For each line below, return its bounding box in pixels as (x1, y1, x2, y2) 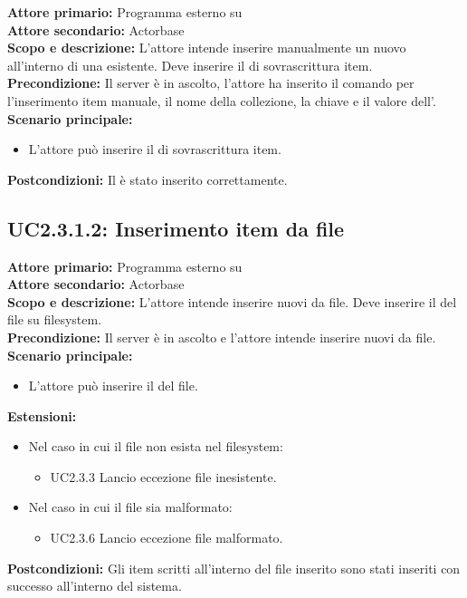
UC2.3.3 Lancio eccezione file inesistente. (50, 467, 277, 486)
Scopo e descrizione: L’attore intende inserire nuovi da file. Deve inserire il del (7, 292, 457, 311)
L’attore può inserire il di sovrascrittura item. (28, 140, 281, 159)
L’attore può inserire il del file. (28, 376, 198, 395)
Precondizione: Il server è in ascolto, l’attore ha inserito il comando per (7, 73, 415, 92)
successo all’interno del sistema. (7, 576, 182, 595)
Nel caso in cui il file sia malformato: (28, 497, 233, 516)
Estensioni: (7, 406, 77, 425)
